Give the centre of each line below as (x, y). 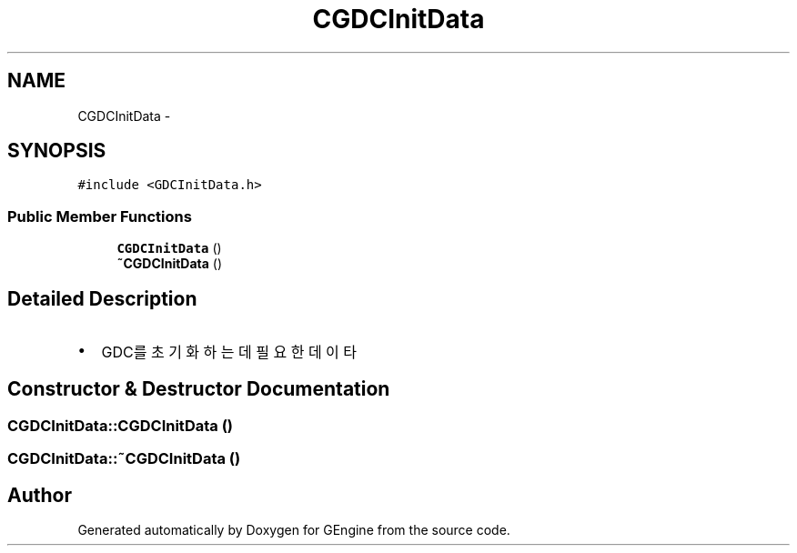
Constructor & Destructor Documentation (199, 389)
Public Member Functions (100, 216)
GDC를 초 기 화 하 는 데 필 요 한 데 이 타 (229, 352)
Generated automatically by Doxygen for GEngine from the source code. (294, 530)
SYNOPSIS (57, 151)
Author (40, 495)
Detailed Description (102, 298)
